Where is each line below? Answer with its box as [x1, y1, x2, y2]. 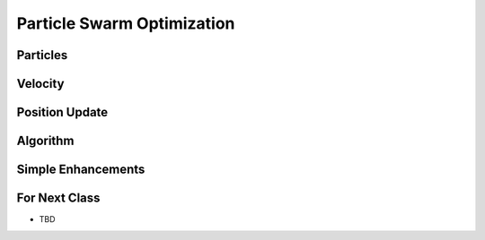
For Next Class [16, 191, 101, 206]
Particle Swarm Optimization [16, 13, 235, 33]
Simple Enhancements [16, 162, 145, 177]
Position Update [16, 105, 109, 120]
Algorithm [16, 133, 75, 149]
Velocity [16, 76, 65, 91]
